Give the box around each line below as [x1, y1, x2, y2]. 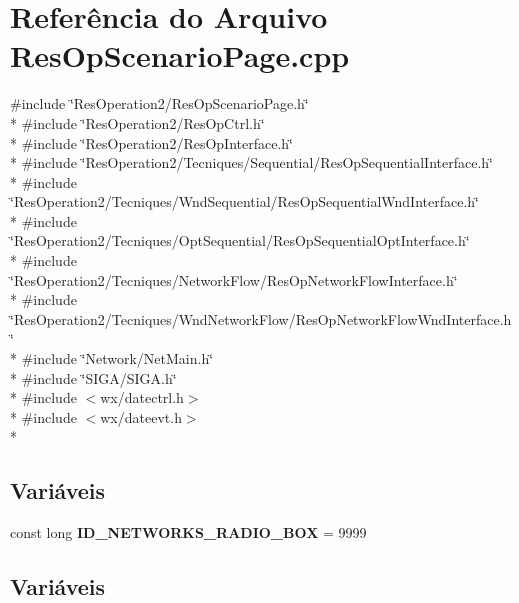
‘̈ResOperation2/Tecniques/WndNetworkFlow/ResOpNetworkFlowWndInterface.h [10, 308, 512, 329]
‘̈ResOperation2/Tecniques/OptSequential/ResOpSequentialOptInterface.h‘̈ [10, 230, 470, 251]
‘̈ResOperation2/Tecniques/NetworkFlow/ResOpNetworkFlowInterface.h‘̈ [10, 269, 458, 290]
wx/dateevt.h [100, 406, 182, 427]
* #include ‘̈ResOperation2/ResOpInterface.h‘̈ [10, 132, 293, 153]
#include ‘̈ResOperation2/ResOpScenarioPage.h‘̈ [10, 93, 309, 114]
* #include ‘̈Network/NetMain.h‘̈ [10, 348, 214, 369]
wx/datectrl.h [100, 387, 184, 408]
